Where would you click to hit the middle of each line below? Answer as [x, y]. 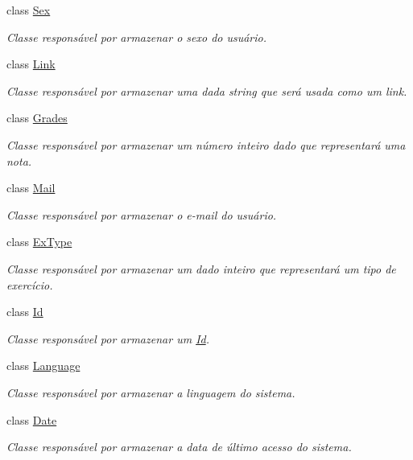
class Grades [37, 118]
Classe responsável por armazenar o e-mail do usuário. [142, 214]
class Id [25, 312]
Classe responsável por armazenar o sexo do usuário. [137, 37]
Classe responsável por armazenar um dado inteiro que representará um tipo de [201, 268]
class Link [31, 64]
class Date [32, 419]
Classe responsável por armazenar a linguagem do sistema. [151, 392]
